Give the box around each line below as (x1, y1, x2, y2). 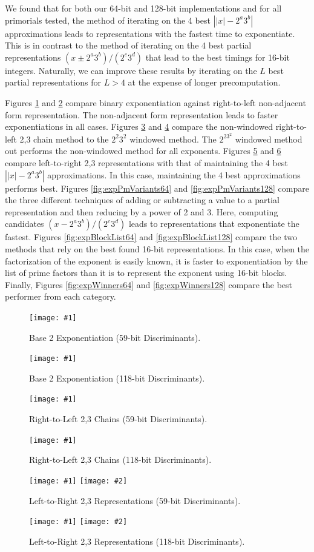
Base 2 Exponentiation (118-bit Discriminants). (29, 371, 205, 384)
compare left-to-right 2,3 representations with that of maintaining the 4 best (5, 157, 288, 169)
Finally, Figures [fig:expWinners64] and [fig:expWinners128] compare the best (5, 278, 293, 291)
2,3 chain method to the (19, 132, 109, 145)
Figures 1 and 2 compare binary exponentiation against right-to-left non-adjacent (5, 96, 306, 109)
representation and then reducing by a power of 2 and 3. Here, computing (5, 205, 278, 218)
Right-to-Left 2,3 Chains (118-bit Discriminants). (29, 453, 212, 466)
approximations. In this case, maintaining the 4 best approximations (47, 168, 301, 181)
